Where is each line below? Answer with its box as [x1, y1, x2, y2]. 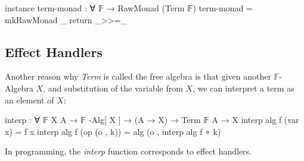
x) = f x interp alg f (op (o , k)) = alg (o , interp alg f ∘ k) [5, 125, 221, 137]
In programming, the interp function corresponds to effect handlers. [5, 145, 252, 157]
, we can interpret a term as [193, 81, 294, 94]
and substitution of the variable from [48, 81, 183, 94]
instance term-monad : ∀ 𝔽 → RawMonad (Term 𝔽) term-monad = [5, 2, 253, 14]
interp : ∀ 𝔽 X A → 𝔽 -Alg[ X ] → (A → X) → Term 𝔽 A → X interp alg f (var [5, 113, 299, 126]
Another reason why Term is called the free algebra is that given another [5, 70, 271, 83]
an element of [5, 93, 54, 106]
